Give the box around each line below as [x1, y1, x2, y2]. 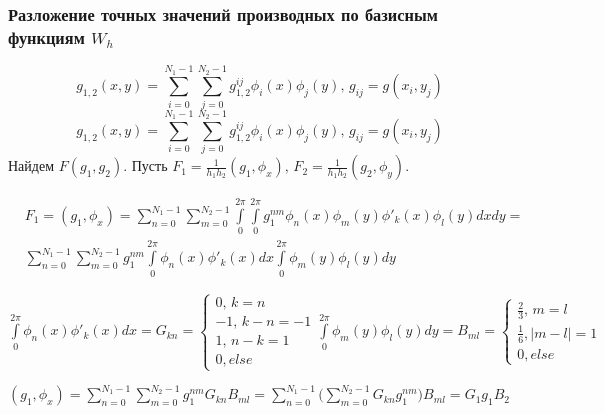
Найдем [8, 155, 55, 176]
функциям [8, 24, 85, 49]
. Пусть [123, 155, 168, 176]
